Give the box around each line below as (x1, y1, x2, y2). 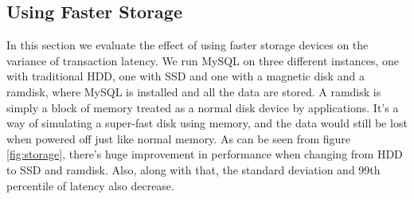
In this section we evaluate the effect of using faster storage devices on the (6, 37, 369, 53)
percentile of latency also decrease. (6, 177, 174, 193)
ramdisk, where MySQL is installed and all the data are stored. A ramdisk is (6, 83, 381, 99)
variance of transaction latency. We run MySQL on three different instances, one (6, 52, 399, 68)
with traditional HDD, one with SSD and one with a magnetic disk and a (6, 68, 365, 84)
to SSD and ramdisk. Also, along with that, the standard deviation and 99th (6, 161, 381, 178)
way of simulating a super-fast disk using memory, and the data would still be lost (6, 115, 408, 131)
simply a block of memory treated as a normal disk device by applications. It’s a (6, 99, 399, 115)
